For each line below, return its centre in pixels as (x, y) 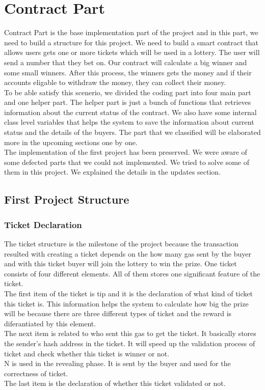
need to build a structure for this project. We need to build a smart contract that (131, 42)
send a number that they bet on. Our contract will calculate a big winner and (126, 62)
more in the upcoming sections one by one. (71, 142)
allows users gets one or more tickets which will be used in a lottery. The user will (132, 52)
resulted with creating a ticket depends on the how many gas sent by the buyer (128, 253)
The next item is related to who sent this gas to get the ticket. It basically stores (130, 333)
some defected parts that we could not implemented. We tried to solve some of (127, 162)
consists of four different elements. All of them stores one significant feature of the (132, 273)
